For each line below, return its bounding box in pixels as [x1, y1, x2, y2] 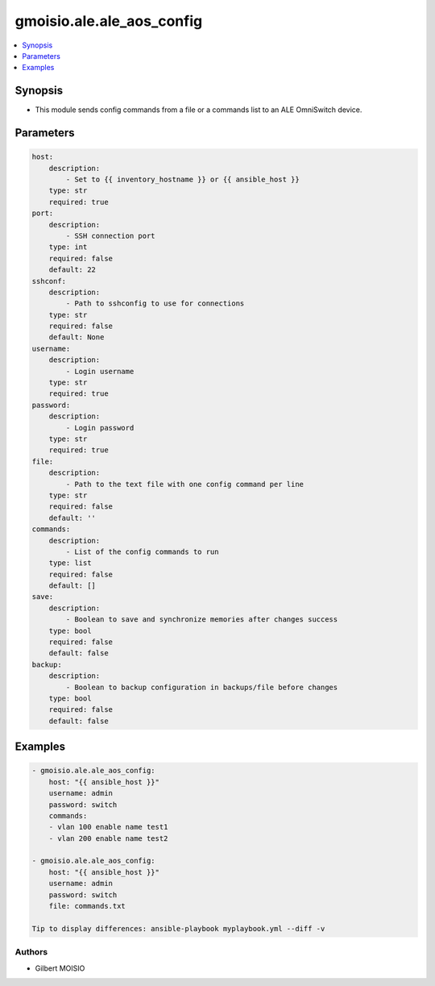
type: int [48, 243, 88, 252]
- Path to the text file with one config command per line [65, 480, 304, 489]
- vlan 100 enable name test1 [48, 822, 168, 832]
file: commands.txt [48, 901, 126, 911]
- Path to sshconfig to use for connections [65, 299, 245, 308]
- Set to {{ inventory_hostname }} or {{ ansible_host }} [65, 175, 300, 185]
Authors [14, 946, 48, 958]
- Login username [65, 367, 135, 376]
